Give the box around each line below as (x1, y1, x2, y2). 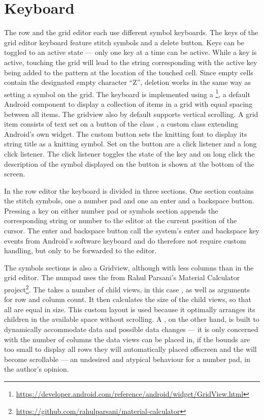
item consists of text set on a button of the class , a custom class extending (4, 118, 239, 129)
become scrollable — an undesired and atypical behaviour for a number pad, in (4, 353, 250, 364)
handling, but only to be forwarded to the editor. (4, 245, 157, 256)
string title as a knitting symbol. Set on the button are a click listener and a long (4, 138, 257, 149)
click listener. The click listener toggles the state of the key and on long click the (4, 148, 255, 159)
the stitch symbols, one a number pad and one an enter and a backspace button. (4, 195, 254, 206)
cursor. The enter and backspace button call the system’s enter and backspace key (4, 225, 260, 236)
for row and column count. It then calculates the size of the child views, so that (4, 294, 251, 305)
